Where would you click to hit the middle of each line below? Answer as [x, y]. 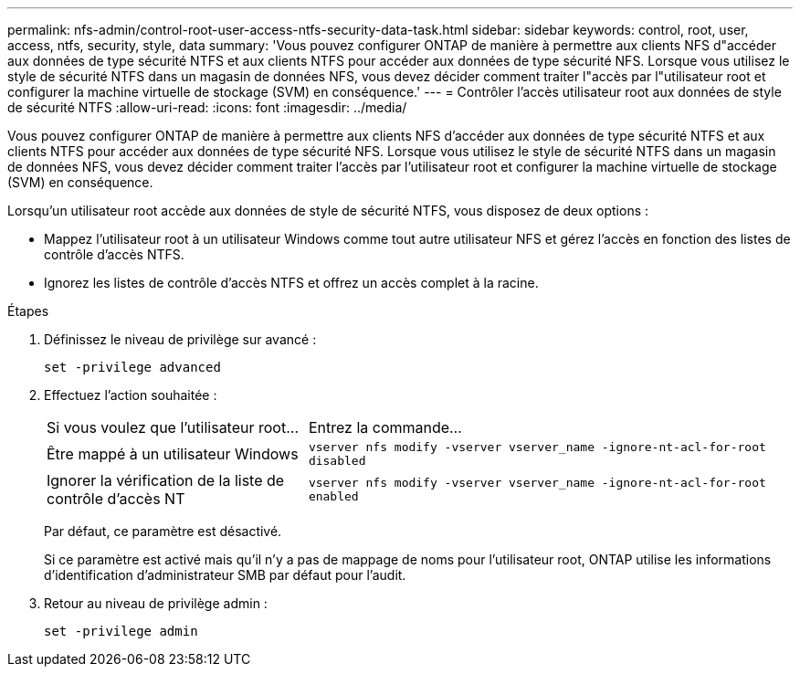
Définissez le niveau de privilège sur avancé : [180, 339]
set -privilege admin [121, 631]
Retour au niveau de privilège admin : [156, 603]
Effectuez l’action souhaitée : [131, 395]
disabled [337, 461]
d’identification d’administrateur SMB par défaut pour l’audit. [225, 575]
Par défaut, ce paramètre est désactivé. [163, 531]
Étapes [28, 311]
